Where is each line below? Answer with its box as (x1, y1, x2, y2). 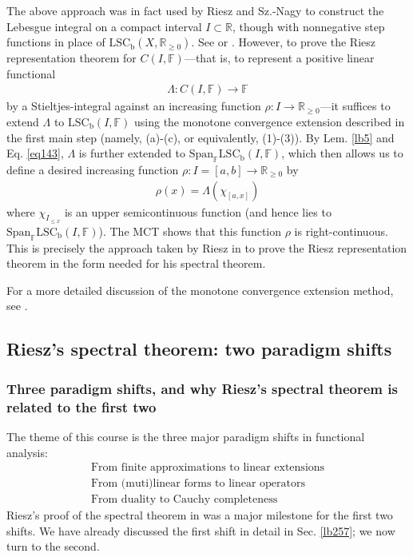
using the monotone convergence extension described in (133, 113, 405, 129)
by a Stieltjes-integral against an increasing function (6, 97, 261, 114)
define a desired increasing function (6, 161, 179, 177)
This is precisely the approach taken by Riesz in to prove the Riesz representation (6, 239, 407, 256)
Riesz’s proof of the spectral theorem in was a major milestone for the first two (6, 507, 393, 523)
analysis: (6, 444, 48, 460)
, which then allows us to (281, 145, 403, 161)
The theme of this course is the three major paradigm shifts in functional (6, 428, 365, 444)
